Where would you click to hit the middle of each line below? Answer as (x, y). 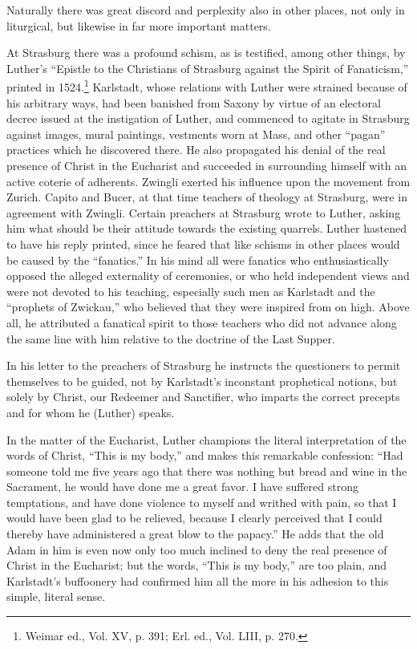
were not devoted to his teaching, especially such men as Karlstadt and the (191, 291)
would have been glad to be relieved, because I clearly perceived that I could (194, 518)
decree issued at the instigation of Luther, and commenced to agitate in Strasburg (208, 118)
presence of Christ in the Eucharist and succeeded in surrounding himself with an (207, 165)
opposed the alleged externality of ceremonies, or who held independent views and (208, 276)
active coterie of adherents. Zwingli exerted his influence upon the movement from (208, 181)
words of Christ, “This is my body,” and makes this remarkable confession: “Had (205, 455)
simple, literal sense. (56, 596)
